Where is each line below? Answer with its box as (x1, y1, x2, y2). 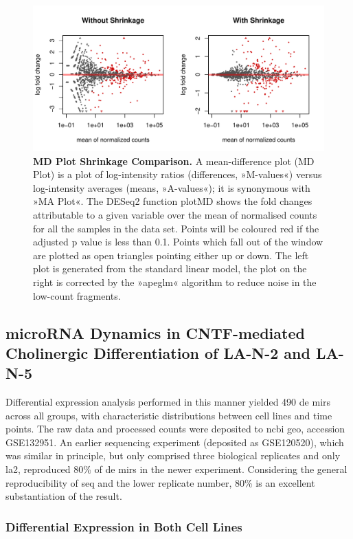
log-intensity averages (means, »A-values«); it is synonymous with (33, 180, 310, 195)
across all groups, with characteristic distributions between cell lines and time (5, 408, 332, 422)
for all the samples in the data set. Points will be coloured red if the (33, 221, 319, 235)
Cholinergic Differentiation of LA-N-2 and (5, 342, 310, 363)
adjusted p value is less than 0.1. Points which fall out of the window (33, 234, 323, 249)
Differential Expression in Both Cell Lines (5, 518, 242, 535)
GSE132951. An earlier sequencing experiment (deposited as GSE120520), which (5, 434, 344, 449)
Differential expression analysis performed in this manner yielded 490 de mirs (5, 395, 331, 409)
